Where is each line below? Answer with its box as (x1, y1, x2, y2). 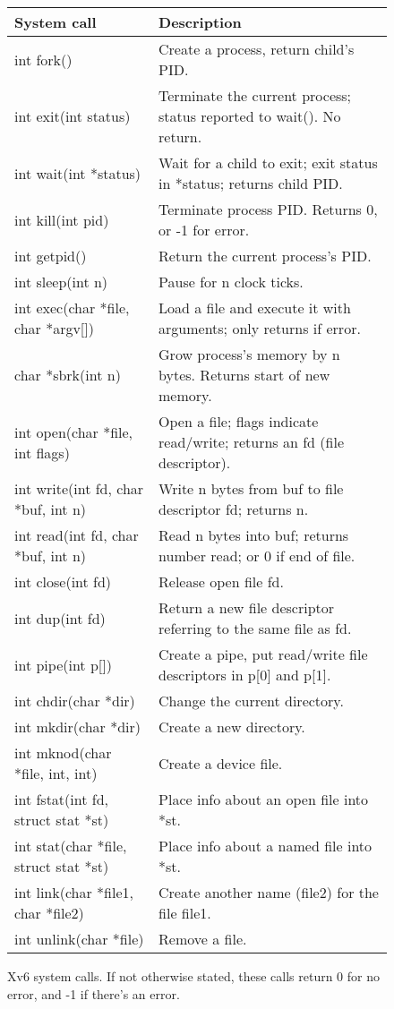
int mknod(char (14, 742, 112, 763)
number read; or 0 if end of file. (158, 545, 355, 566)
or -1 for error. (158, 219, 250, 240)
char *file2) (14, 902, 84, 923)
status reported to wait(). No (158, 106, 341, 126)
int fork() (14, 48, 73, 70)
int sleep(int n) (14, 271, 108, 292)
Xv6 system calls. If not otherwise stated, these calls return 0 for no (7, 967, 380, 985)
